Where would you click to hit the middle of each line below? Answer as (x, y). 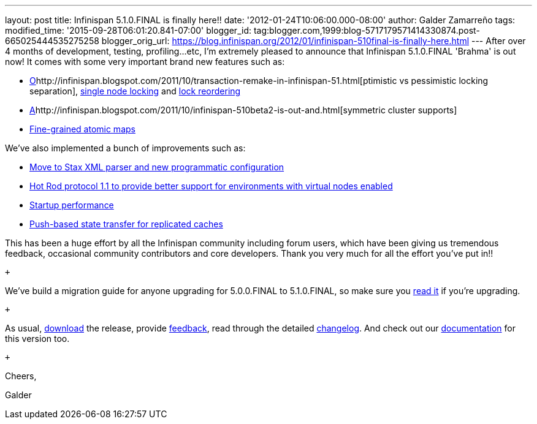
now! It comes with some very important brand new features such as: (145, 62)
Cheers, (21, 376)
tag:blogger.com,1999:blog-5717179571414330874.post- (367, 30)
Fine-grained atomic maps (82, 129)
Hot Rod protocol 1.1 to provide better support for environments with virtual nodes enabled (211, 186)
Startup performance (72, 205)
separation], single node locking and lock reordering (135, 91)
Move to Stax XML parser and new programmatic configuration (157, 167)
